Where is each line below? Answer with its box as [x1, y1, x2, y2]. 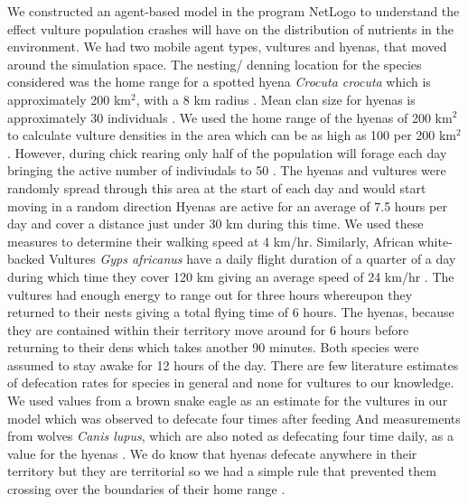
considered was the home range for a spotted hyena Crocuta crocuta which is [7, 72, 431, 91]
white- [417, 231, 453, 250]
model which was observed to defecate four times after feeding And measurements [7, 408, 461, 427]
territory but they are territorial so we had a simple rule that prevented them [7, 462, 436, 481]
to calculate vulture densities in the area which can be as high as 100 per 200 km [7, 126, 456, 145]
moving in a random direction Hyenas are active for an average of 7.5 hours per [7, 196, 447, 215]
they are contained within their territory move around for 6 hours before [7, 320, 409, 339]
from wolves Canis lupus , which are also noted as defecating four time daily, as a [7, 426, 454, 445]
